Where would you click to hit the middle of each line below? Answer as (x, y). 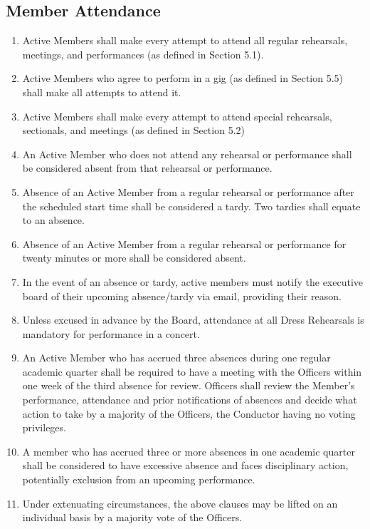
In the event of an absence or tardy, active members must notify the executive (193, 281)
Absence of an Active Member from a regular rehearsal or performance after (188, 191)
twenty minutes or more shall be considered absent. (134, 258)
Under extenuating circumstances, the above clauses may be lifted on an (180, 503)
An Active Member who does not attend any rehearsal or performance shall (187, 154)
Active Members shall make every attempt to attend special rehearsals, (177, 116)
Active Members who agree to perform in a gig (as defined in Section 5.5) (183, 78)
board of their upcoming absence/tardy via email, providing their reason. (182, 296)
